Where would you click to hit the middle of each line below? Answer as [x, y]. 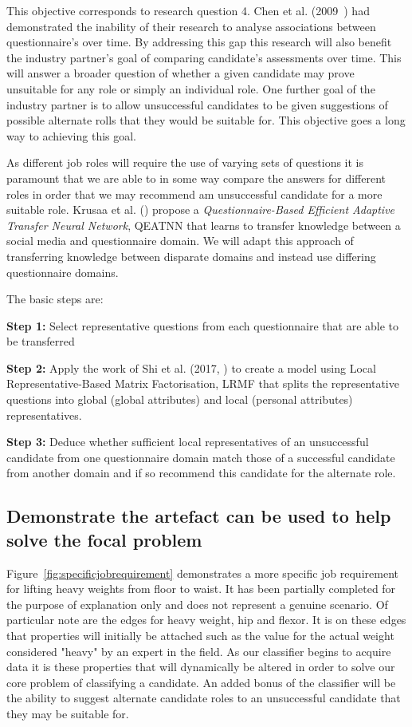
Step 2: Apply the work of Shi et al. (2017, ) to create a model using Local [191, 367]
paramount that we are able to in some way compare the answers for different [196, 178]
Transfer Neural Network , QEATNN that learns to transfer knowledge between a [204, 225]
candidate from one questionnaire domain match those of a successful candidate [201, 457]
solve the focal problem [104, 539]
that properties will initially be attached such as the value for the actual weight [200, 635]
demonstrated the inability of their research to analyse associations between [191, 26]
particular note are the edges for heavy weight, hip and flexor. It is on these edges [206, 620]
